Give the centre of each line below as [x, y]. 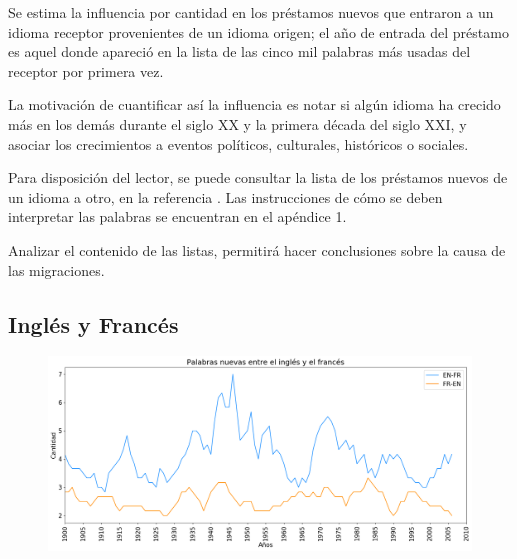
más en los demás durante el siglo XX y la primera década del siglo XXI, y [237, 123]
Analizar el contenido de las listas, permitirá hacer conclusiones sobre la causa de [257, 249]
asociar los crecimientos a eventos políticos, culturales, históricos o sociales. [238, 143]
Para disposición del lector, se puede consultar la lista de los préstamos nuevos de [258, 177]
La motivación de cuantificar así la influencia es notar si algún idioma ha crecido [254, 104]
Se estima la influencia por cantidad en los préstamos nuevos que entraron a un [251, 12]
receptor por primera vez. [86, 70]
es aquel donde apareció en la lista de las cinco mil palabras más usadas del [239, 51]
